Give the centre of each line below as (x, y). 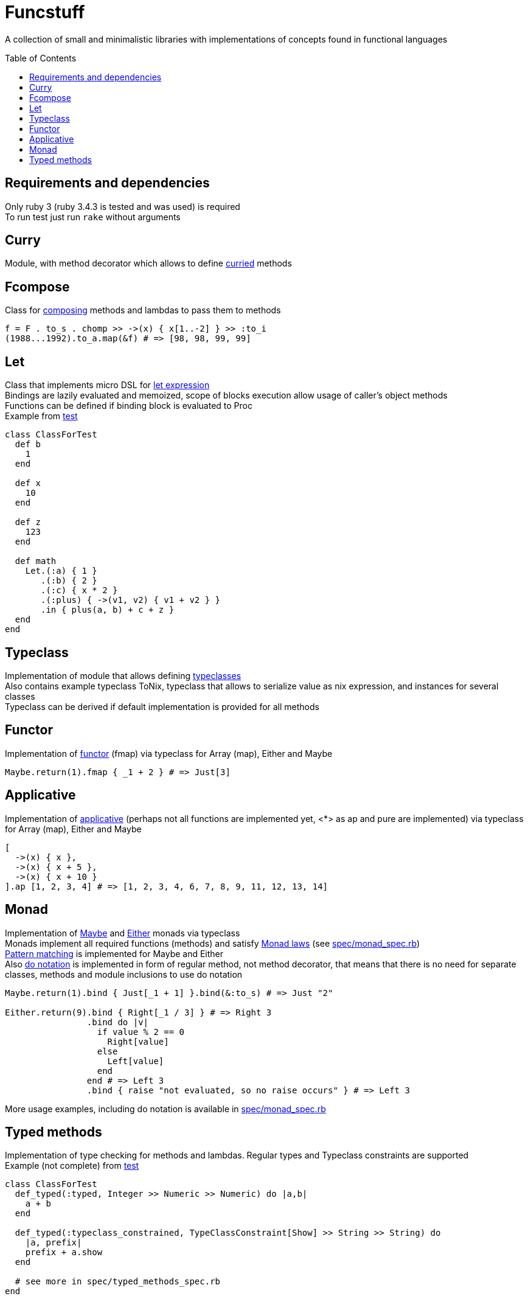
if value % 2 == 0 (141, 1032)
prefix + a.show (64, 1252)
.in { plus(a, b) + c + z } (108, 610)
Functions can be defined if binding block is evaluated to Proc (129, 406)
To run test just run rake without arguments (93, 217)
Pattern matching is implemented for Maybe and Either (114, 953)
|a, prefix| (54, 1243)
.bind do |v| (118, 1022)
